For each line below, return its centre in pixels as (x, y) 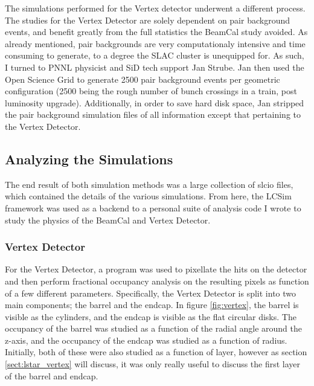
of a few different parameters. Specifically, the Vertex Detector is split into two (151, 293)
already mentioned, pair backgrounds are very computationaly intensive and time (155, 43)
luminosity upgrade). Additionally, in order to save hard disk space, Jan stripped (155, 102)
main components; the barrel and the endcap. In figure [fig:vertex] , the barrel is (152, 305)
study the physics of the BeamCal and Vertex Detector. (108, 220)
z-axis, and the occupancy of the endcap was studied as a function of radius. (146, 340)
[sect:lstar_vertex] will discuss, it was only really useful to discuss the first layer (153, 364)
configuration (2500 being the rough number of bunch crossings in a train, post (151, 91)
